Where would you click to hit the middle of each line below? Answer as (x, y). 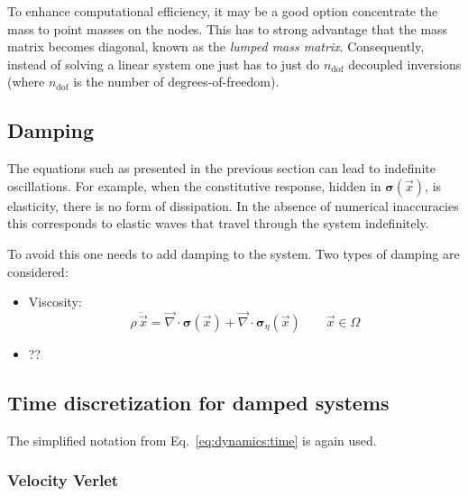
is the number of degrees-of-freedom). (176, 82)
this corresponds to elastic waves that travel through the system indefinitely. (218, 223)
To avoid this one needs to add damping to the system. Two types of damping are (234, 253)
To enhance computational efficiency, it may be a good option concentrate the (223, 11)
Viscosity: (55, 302)
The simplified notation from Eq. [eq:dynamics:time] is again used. (192, 440)
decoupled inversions (405, 64)
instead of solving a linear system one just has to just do (164, 64)
